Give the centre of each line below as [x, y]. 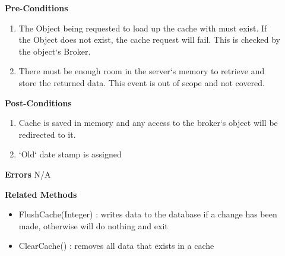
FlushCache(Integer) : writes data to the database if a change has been [148, 214]
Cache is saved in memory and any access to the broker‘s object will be [148, 123]
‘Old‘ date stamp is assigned [70, 154]
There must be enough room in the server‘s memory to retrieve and [142, 71]
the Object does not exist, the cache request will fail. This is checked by [149, 39]
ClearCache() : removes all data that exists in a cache [116, 246]
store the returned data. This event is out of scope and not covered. [142, 82]
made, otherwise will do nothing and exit [93, 225]
